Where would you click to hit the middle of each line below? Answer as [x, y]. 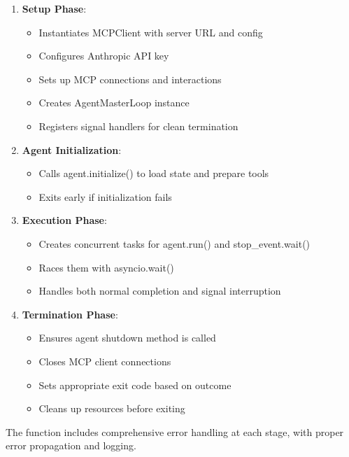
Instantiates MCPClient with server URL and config [151, 32]
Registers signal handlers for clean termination [138, 126]
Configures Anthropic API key [104, 56]
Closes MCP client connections [105, 361]
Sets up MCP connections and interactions [130, 79]
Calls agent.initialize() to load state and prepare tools [154, 173]
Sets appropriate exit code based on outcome [135, 385]
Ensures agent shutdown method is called [127, 338]
